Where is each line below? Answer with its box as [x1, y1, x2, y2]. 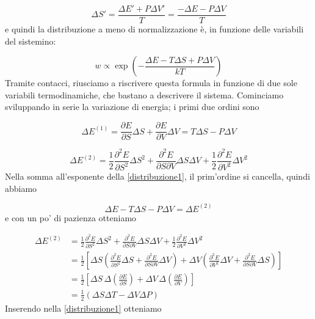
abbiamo [5, 182, 37, 194]
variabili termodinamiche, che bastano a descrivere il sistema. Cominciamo [5, 88, 284, 101]
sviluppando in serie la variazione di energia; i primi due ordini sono [5, 100, 259, 113]
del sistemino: [5, 34, 56, 47]
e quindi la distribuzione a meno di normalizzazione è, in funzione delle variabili [5, 23, 304, 35]
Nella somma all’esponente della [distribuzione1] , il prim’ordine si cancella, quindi [5, 170, 310, 182]
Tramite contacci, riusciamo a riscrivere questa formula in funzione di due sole [5, 76, 297, 89]
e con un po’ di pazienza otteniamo [5, 211, 137, 224]
